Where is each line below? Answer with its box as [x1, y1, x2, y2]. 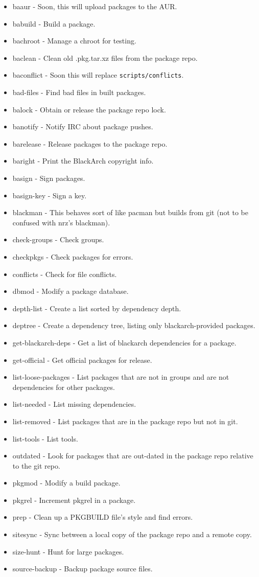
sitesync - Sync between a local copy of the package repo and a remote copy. [12, 529, 252, 540]
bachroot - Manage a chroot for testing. [12, 35, 136, 46]
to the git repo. [12, 460, 60, 471]
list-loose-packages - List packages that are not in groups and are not [12, 372, 229, 382]
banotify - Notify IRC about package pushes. [12, 121, 153, 132]
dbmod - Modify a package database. [12, 286, 129, 296]
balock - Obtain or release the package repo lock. [12, 104, 166, 114]
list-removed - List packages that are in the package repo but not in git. [12, 416, 238, 426]
